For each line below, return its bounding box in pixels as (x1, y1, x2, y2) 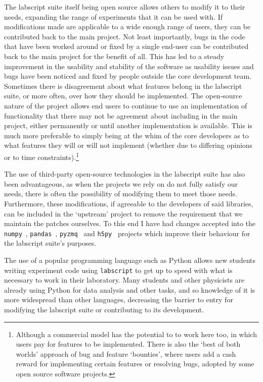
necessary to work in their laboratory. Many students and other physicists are (4, 275, 245, 285)
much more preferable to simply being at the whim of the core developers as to (4, 130, 249, 140)
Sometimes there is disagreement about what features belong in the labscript (4, 80, 242, 91)
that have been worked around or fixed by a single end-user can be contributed (4, 41, 249, 51)
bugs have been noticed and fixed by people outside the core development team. (4, 71, 252, 81)
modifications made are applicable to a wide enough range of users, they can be (4, 21, 251, 32)
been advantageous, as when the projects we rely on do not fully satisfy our (4, 178, 238, 189)
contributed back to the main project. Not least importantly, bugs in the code (4, 31, 245, 41)
